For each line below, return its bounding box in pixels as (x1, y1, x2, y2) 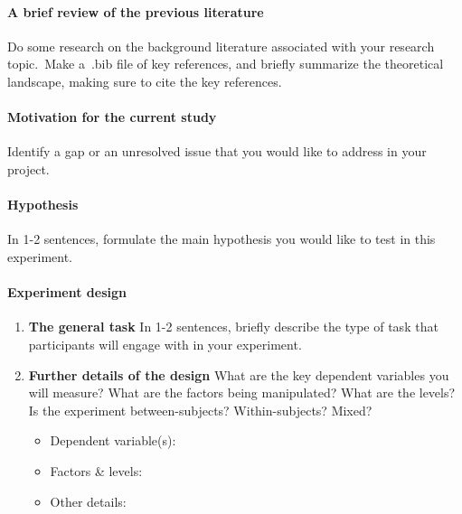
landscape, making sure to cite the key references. (7, 71, 282, 90)
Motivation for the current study (7, 107, 217, 126)
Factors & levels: (50, 461, 143, 480)
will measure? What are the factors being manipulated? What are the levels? (28, 383, 456, 402)
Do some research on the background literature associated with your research (7, 36, 435, 55)
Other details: (50, 491, 127, 510)
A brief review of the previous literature (7, 2, 264, 21)
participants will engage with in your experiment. (28, 334, 302, 353)
